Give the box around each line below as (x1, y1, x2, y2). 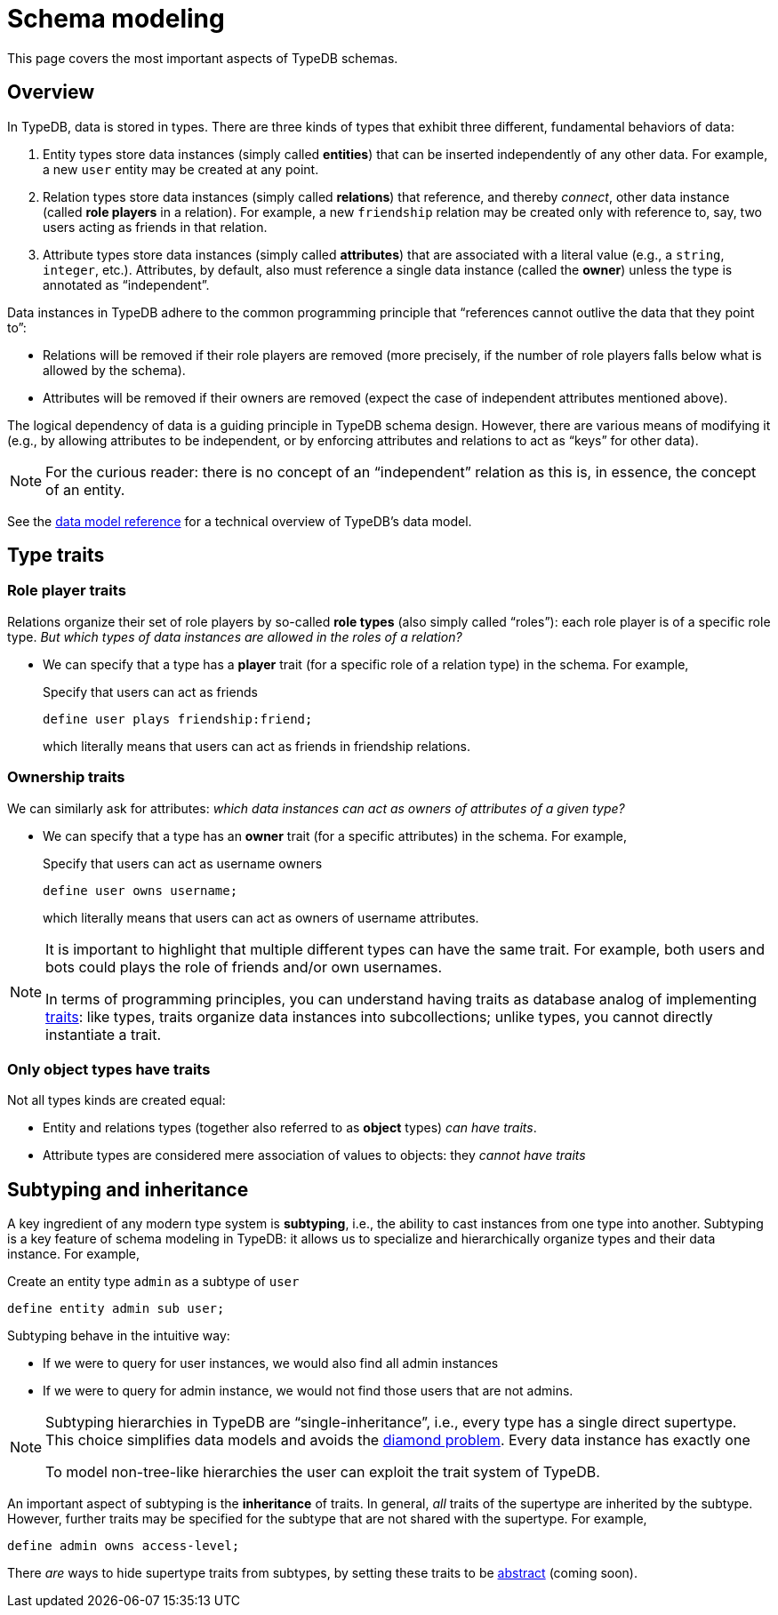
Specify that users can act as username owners (43, 855, 323, 871)
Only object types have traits (7, 1059, 211, 1078)
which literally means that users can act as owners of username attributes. (43, 909, 479, 925)
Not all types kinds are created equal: (7, 1092, 226, 1108)
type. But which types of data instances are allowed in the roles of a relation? (7, 628, 462, 644)
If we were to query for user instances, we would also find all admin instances (43, 1355, 499, 1371)
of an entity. (45, 480, 125, 499)
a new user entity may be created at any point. (43, 161, 319, 177)
